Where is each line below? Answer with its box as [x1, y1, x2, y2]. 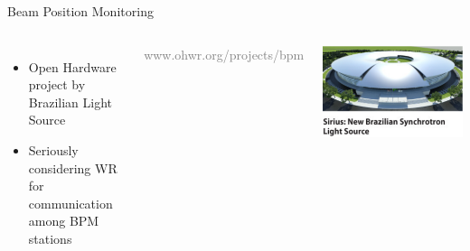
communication [28, 193, 113, 212]
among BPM [28, 211, 99, 230]
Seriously [28, 140, 79, 159]
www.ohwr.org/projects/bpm [144, 44, 305, 63]
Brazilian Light [28, 92, 113, 111]
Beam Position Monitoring [7, 2, 154, 20]
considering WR [28, 158, 117, 177]
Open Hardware [28, 57, 117, 76]
